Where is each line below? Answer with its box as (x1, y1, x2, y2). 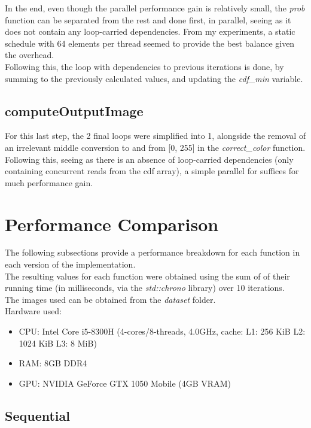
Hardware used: (5, 305, 62, 317)
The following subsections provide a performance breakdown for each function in (5, 246, 300, 259)
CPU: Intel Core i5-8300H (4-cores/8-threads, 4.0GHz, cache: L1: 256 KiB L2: (19, 325, 306, 338)
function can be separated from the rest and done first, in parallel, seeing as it (5, 13, 291, 26)
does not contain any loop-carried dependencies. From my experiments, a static (5, 25, 295, 38)
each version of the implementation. (5, 258, 136, 271)
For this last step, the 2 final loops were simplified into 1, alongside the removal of (5, 129, 306, 142)
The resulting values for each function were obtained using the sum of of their (5, 269, 290, 282)
